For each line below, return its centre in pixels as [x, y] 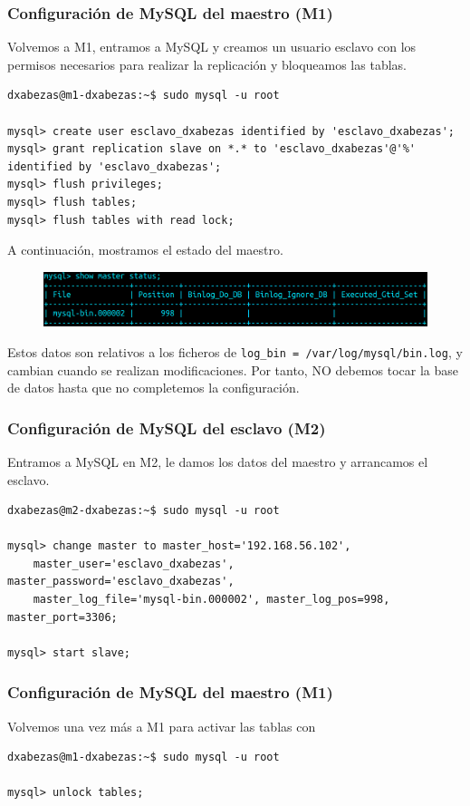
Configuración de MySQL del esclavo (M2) [167, 427]
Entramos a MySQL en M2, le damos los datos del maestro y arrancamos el [218, 461]
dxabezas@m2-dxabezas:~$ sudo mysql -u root [144, 511]
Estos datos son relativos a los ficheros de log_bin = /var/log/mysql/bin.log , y [235, 351]
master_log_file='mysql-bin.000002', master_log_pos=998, [211, 600]
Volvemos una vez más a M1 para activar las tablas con [162, 726]
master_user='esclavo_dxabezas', [134, 563]
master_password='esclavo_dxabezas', [121, 582]
